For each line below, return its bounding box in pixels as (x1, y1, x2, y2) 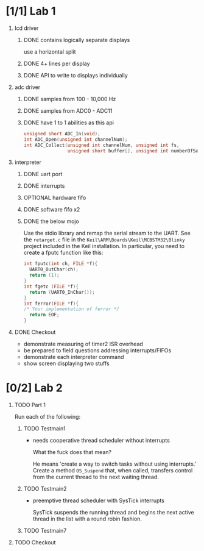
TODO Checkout (14, 539, 56, 546)
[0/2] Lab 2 (5, 381, 63, 395)
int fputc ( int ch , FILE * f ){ (23, 261, 98, 267)
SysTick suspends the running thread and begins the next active (32, 509, 194, 516)
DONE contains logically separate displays (23, 36, 130, 43)
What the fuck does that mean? (32, 449, 112, 455)
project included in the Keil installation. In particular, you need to (23, 243, 185, 250)
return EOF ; (29, 312, 60, 318)
